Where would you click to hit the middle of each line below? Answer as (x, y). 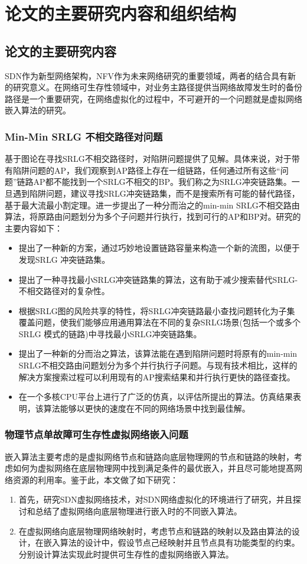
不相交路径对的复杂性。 (64, 291)
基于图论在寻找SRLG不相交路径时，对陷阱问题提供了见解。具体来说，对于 (148, 159)
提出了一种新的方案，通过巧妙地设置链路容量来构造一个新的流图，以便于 (159, 248)
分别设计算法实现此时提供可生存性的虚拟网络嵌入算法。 (126, 554)
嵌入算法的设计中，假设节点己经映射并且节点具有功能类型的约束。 (172, 542)
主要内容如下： (34, 228)
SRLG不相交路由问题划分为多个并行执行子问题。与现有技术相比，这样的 (158, 365)
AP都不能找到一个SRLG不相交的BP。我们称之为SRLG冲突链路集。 (162, 182)
